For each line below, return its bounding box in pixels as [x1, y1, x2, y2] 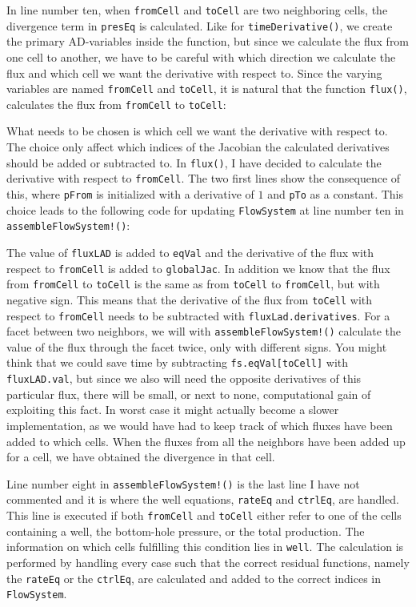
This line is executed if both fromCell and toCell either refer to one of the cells [6, 507, 402, 523]
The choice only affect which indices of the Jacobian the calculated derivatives [6, 139, 390, 155]
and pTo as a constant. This [267, 185, 404, 202]
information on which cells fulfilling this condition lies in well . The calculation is [6, 538, 404, 555]
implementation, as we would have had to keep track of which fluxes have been [6, 416, 393, 433]
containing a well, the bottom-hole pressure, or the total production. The [6, 522, 365, 539]
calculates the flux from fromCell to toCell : [6, 95, 226, 112]
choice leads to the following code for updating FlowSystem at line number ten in [6, 201, 404, 218]
